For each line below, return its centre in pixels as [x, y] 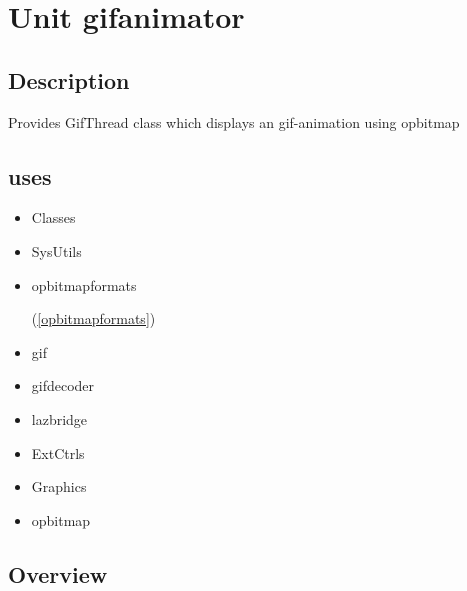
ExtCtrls [58, 452]
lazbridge [59, 418]
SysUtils [56, 250]
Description [69, 79]
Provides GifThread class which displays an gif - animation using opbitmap [234, 121]
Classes [53, 217]
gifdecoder [63, 385]
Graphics [59, 486]
